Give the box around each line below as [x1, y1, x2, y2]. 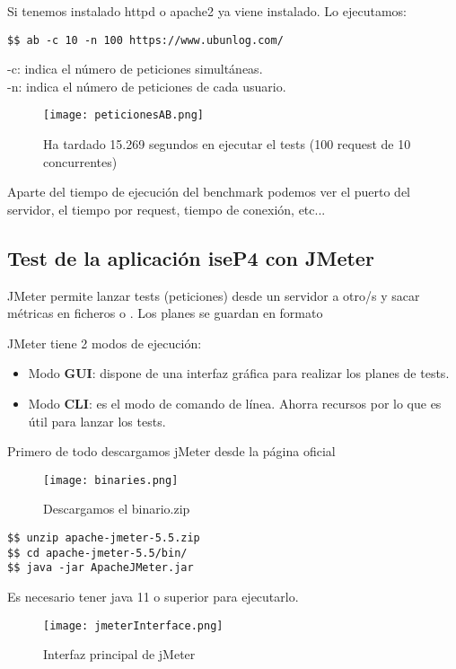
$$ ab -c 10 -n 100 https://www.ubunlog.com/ [7, 33, 284, 47]
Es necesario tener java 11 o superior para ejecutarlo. [7, 587, 299, 606]
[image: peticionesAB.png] [43, 109, 204, 122]
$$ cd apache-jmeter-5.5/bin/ [7, 546, 188, 559]
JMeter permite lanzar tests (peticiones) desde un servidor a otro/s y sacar [7, 286, 420, 304]
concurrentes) [43, 152, 118, 171]
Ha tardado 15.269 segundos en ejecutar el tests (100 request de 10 [43, 135, 411, 154]
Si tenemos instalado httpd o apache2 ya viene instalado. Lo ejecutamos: [7, 2, 407, 20]
